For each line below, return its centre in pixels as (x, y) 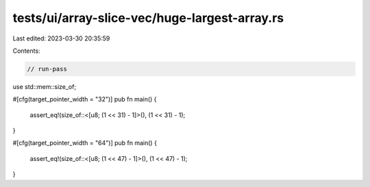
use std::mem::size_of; (45, 86)
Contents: (26, 51)
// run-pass (47, 69)
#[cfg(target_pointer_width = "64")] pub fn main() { (85, 143)
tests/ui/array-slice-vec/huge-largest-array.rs (148, 18)
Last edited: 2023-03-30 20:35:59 (61, 38)
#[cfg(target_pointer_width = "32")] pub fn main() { (85, 99)
